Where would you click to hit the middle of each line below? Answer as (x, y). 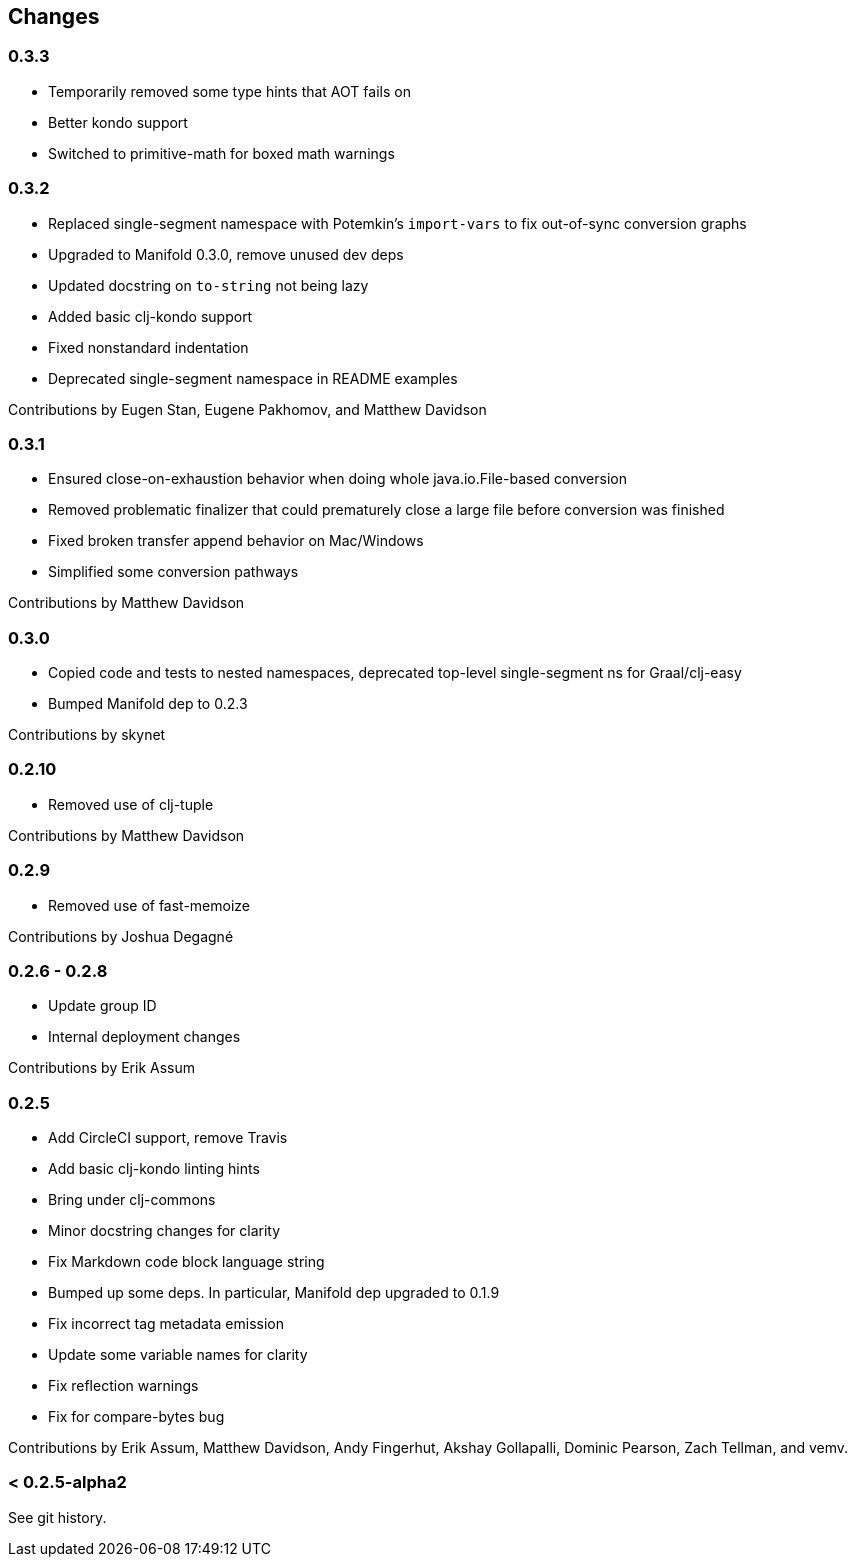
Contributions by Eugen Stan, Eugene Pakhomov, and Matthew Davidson (247, 409)
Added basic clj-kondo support (150, 316)
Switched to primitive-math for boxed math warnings (221, 153)
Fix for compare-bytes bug (136, 1417)
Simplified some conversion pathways (173, 572)
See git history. (57, 1517)
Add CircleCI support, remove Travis (168, 1138)
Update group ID (102, 1006)
